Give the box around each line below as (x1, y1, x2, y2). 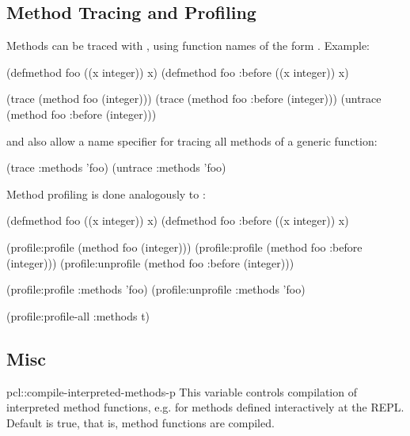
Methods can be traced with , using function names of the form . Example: (6, 37, 370, 54)
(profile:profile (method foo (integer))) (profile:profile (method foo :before (6, 238, 363, 255)
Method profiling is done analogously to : (6, 185, 206, 202)
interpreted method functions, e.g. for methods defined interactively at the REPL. (6, 399, 404, 415)
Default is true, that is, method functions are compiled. (6, 414, 275, 430)
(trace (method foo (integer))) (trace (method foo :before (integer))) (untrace (6, 90, 382, 107)
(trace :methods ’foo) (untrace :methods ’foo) (6, 159, 226, 176)
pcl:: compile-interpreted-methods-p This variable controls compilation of (6, 383, 357, 400)
